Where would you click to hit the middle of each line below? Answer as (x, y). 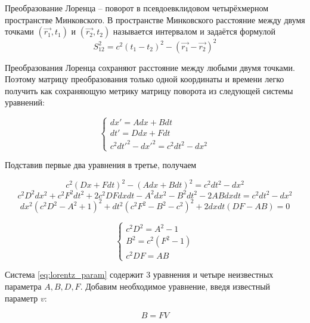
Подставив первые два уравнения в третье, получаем (101, 165)
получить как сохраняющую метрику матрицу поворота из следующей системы (149, 90)
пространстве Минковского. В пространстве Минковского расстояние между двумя (155, 19)
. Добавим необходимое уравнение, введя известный (175, 286)
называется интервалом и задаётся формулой (194, 31)
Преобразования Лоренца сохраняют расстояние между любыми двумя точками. (150, 67)
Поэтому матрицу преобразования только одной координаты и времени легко (145, 79)
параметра (23, 286)
